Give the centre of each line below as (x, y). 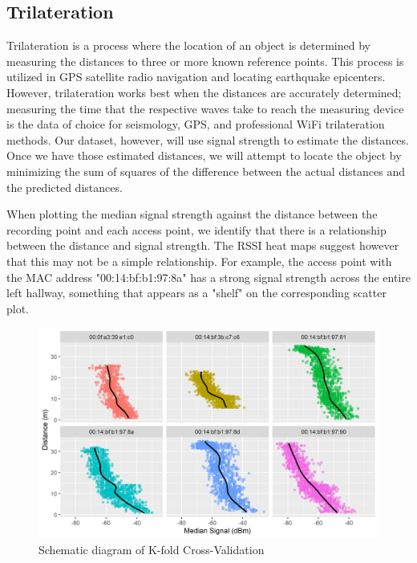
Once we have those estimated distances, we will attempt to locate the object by (204, 155)
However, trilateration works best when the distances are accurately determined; (204, 92)
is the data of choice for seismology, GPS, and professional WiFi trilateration (196, 124)
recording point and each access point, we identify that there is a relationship (196, 229)
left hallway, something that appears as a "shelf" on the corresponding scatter (196, 293)
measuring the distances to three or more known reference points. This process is (205, 61)
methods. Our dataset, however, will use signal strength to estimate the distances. (208, 139)
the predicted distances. (65, 187)
